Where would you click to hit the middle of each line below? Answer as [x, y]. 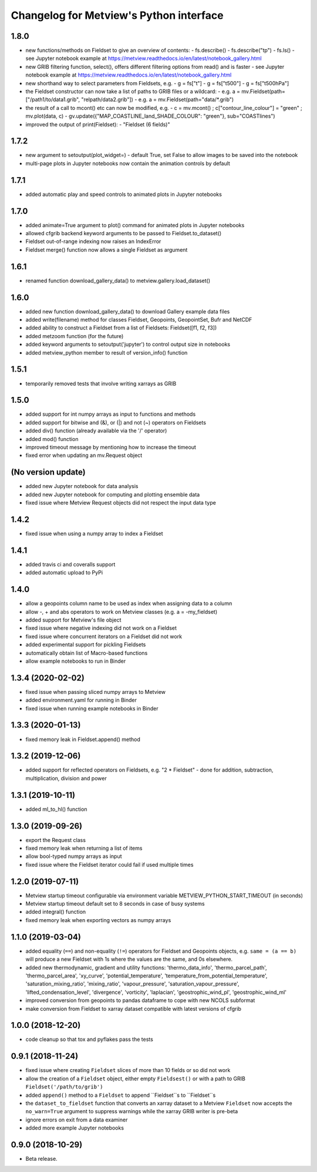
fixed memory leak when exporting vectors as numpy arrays [98, 920]
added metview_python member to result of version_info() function [107, 352]
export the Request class [56, 840]
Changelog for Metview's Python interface [117, 15]
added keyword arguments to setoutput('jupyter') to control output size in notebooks [128, 345]
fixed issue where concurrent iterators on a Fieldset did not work [104, 636]
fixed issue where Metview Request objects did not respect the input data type [121, 503]
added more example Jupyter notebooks [75, 1128]
